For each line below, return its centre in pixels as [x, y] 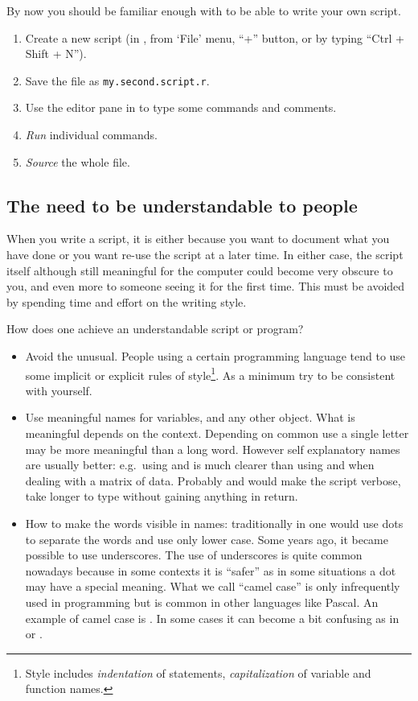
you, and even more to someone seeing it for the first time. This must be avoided [206, 286]
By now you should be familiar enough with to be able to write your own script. [204, 10]
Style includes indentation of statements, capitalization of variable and [198, 672]
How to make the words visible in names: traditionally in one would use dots [214, 523]
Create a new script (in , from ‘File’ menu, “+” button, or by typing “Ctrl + [215, 37]
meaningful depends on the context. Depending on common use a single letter [217, 433]
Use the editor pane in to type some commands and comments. [181, 107]
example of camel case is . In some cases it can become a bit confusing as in [212, 618]
